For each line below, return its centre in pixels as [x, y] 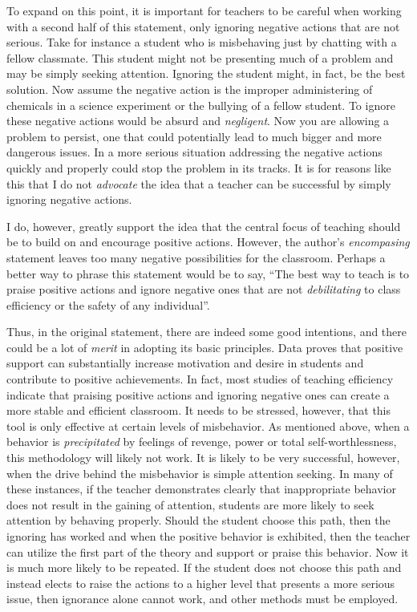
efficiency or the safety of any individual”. [108, 304]
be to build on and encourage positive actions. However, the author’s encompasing [208, 242]
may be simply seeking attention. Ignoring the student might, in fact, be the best [206, 73]
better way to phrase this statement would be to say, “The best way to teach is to [208, 273]
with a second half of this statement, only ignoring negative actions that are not [203, 26]
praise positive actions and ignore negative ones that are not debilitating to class [204, 289]
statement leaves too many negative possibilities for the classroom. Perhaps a [196, 257]
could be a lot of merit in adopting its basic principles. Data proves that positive [205, 347]
